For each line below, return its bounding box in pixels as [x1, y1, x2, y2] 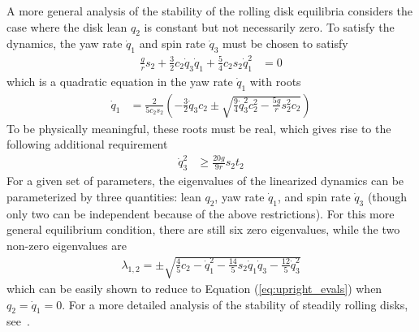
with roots [249, 72, 301, 89]
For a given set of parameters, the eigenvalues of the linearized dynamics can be [6, 172, 404, 189]
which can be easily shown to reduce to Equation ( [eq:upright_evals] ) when [6, 280, 382, 297]
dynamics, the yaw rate [6, 35, 123, 52]
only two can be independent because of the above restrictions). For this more [6, 205, 395, 222]
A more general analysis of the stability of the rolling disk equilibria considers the [6, 2, 413, 19]
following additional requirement [6, 136, 168, 153]
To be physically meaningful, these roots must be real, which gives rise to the [6, 119, 391, 136]
